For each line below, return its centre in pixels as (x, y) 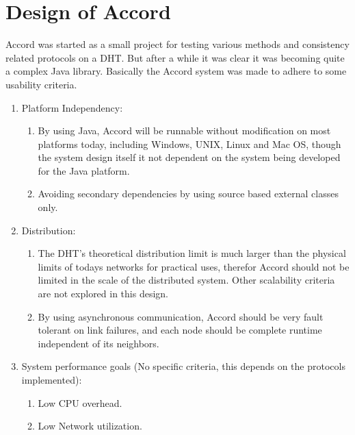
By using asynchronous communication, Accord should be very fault (181, 316)
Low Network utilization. (90, 426)
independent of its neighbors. (98, 343)
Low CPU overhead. (80, 402)
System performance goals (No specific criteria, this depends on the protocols (183, 366)
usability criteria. (41, 84)
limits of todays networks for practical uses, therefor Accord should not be (194, 266)
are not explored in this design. (103, 294)
